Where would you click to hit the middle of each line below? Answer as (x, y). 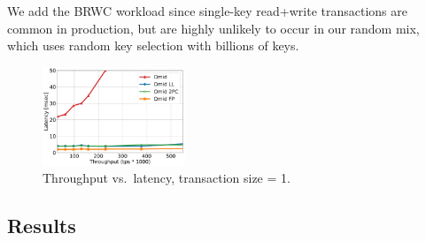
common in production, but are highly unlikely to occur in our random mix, (213, 28)
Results (42, 226)
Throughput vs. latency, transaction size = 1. (167, 178)
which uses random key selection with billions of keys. (153, 45)
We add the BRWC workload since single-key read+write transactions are (207, 11)
